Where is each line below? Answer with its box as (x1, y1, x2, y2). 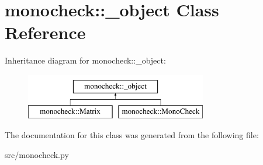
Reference (5, 20, 86, 44)
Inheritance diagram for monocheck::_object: (5, 54, 166, 66)
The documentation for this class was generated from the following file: (5, 129, 259, 141)
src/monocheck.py (5, 148, 69, 160)
